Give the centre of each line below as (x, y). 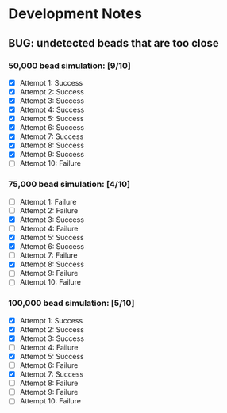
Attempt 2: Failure (49, 210)
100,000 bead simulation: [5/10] (71, 304)
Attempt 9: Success (52, 155)
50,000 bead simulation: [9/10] (69, 66)
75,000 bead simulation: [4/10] (69, 185)
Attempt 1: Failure (48, 201)
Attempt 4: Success (52, 110)
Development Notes (75, 14)
